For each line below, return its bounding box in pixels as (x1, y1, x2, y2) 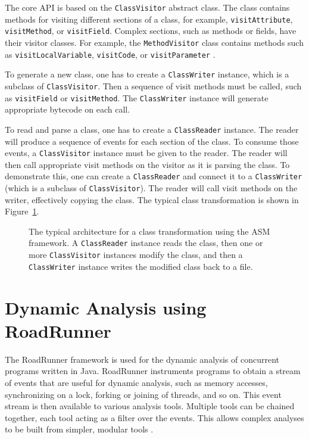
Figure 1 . (5, 205, 39, 217)
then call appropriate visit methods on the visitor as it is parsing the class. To (5, 158, 290, 170)
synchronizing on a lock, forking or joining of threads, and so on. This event (5, 388, 282, 400)
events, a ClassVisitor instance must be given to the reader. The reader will (5, 147, 288, 159)
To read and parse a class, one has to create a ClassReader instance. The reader (5, 123, 299, 135)
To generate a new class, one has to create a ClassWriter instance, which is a (5, 68, 289, 80)
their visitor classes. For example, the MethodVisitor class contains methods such (5, 36, 304, 48)
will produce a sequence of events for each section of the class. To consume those (5, 135, 299, 147)
